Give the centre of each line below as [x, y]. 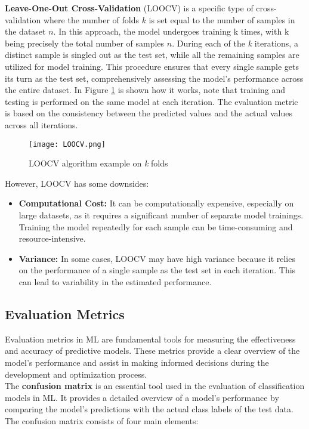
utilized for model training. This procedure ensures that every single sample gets [152, 66]
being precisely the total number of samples [85, 43]
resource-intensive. [52, 238]
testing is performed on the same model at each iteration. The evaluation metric [152, 101]
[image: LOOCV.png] [67, 144]
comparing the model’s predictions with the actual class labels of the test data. [149, 409]
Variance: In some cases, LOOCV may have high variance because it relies [157, 258]
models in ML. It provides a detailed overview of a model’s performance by [142, 397]
